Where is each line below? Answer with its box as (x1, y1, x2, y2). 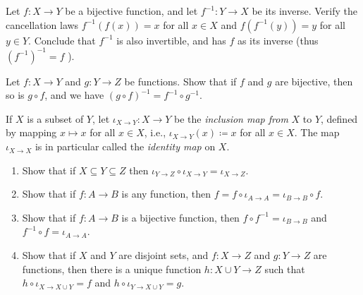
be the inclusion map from (174, 111, 288, 126)
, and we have (44, 88, 104, 102)
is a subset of (27, 111, 84, 126)
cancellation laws (6, 17, 79, 32)
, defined (321, 111, 358, 126)
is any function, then (121, 186, 211, 201)
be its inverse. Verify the (252, 4, 357, 18)
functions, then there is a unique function (22, 261, 202, 276)
